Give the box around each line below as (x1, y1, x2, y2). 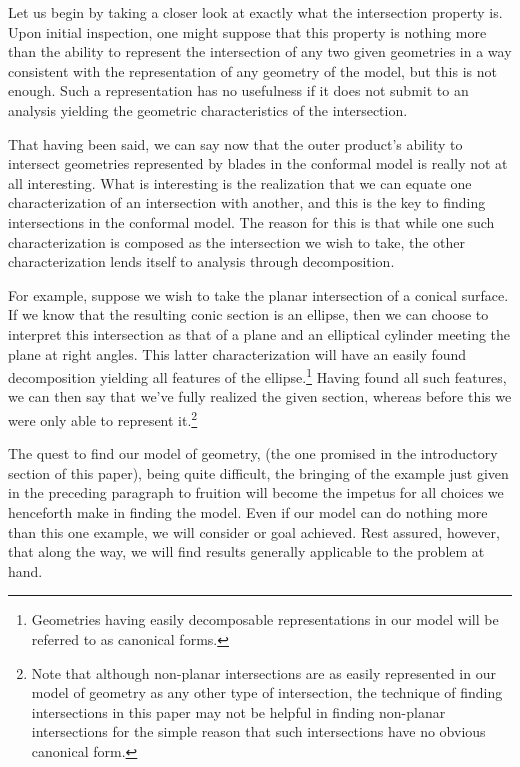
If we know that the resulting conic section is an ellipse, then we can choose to (8, 304, 489, 325)
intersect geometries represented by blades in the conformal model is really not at (8, 153, 508, 174)
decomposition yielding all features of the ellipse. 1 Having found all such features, (8, 364, 507, 387)
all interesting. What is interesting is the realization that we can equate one (8, 172, 472, 193)
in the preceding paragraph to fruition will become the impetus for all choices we (8, 482, 504, 503)
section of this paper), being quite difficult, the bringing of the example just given (8, 462, 509, 483)
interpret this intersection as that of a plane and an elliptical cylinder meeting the (8, 323, 511, 344)
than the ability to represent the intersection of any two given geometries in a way (8, 41, 512, 62)
